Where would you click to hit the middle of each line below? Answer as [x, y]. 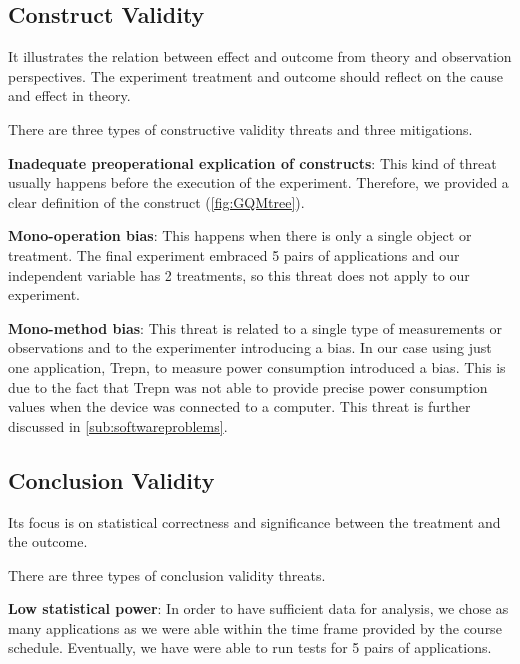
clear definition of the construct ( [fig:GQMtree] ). [156, 201]
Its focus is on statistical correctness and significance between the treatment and [254, 521]
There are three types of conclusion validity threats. [167, 574]
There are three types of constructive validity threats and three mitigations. [240, 128]
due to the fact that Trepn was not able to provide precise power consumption [248, 386]
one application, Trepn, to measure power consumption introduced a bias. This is [257, 366]
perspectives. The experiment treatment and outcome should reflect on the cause [256, 75]
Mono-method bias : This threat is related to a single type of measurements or [255, 327]
